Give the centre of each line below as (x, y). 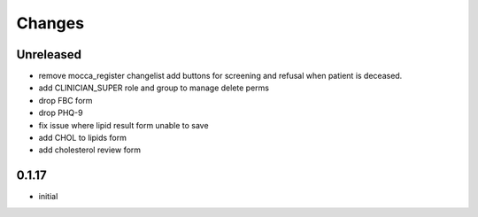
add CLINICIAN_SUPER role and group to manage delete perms (154, 88)
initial (48, 197)
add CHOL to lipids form (83, 138)
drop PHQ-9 (61, 113)
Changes (50, 23)
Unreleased (49, 54)
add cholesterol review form (90, 150)
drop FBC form (66, 100)
